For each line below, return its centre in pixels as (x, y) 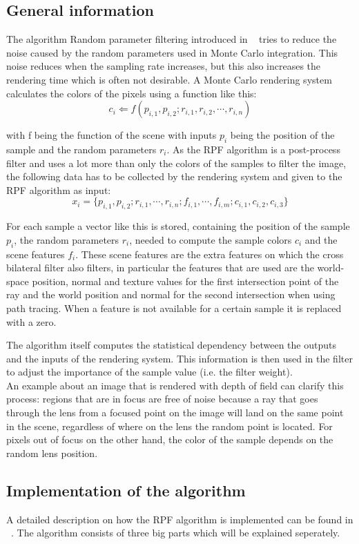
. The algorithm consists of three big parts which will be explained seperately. (176, 533)
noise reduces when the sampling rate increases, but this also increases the (164, 66)
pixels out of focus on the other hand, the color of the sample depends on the (170, 439)
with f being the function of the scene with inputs (111, 135)
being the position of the (282, 135)
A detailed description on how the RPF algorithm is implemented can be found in (180, 519)
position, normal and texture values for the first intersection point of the (185, 281)
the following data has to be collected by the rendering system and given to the (174, 176)
